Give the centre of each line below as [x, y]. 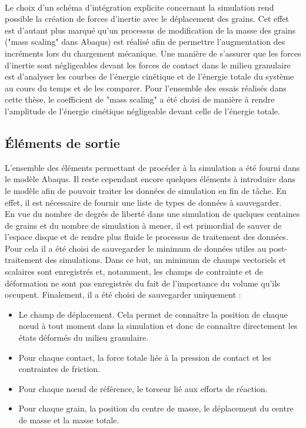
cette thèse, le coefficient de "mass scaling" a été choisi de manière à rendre [140, 99]
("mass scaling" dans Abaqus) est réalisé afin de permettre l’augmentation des [145, 42]
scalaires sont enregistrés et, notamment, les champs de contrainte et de [134, 271]
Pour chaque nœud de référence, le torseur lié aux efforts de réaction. [143, 388]
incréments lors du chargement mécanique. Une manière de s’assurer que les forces [153, 53]
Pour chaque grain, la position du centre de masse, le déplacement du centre [156, 408]
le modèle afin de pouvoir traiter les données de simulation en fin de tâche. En [146, 190]
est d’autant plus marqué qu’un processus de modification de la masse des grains [150, 30]
